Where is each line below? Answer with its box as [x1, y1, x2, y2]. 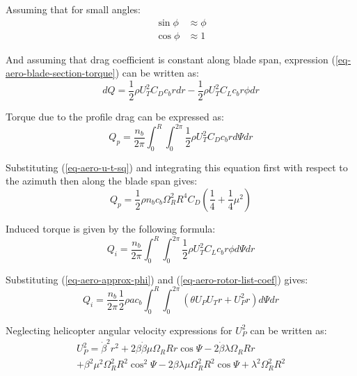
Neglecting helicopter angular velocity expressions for [6, 322, 232, 337]
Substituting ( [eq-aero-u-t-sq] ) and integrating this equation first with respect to [6, 159, 348, 174]
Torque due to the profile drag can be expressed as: [6, 109, 224, 123]
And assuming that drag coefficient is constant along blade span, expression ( [6, 52, 335, 66]
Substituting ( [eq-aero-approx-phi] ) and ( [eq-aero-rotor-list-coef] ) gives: [6, 272, 308, 286]
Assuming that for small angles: [6, 2, 141, 16]
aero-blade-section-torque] [6, 65, 116, 80]
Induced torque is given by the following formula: [6, 221, 216, 235]
